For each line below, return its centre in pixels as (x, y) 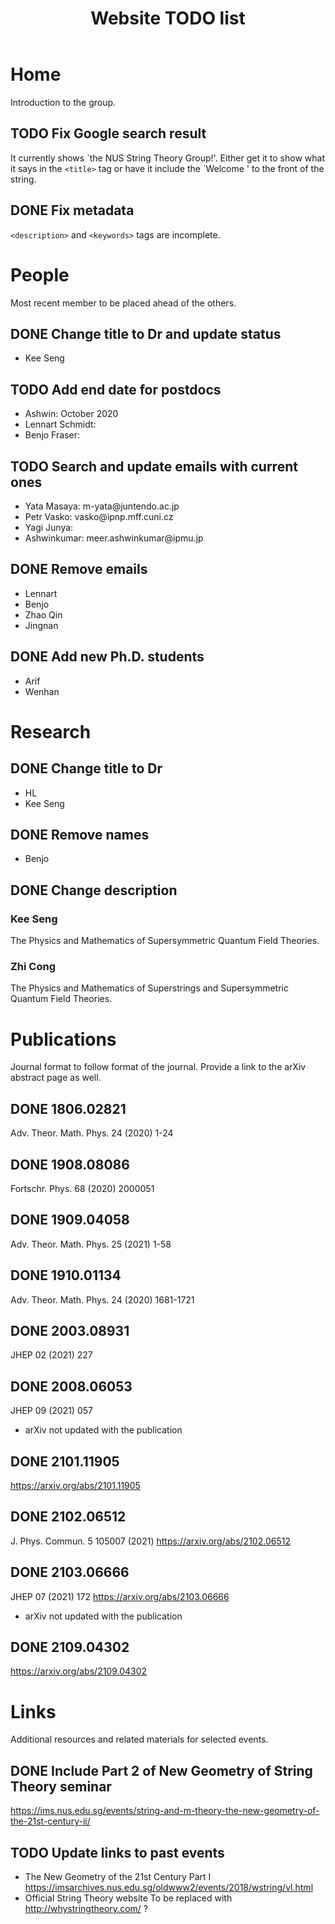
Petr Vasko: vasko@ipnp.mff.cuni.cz (99, 516)
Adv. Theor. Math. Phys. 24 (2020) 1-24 (92, 1133)
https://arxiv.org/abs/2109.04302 (79, 1671)
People (40, 274)
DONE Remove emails (79, 569)
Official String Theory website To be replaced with (128, 1898)
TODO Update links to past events (117, 1852)
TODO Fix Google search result (108, 133)
